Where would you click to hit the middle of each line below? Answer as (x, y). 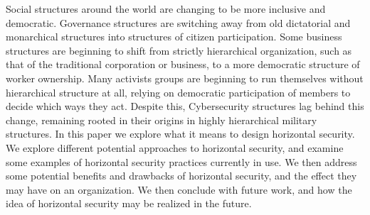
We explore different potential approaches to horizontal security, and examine (175, 147)
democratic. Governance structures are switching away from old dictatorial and (178, 22)
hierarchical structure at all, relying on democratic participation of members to (178, 92)
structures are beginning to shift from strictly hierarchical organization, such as (179, 50)
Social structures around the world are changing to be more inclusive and (166, 9)
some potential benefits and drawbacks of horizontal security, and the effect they (181, 176)
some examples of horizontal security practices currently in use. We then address (181, 161)
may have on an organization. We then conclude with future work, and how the (179, 189)
